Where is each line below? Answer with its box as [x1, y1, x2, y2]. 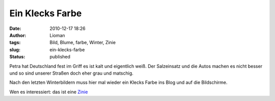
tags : [9, 40, 21, 46]
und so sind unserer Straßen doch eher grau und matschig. [9, 70, 133, 76]
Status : [9, 54, 25, 60]
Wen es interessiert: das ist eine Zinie [9, 89, 88, 95]
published [49, 54, 71, 60]
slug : [9, 46, 20, 53]
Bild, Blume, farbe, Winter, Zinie [49, 40, 116, 46]
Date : [9, 25, 21, 31]
